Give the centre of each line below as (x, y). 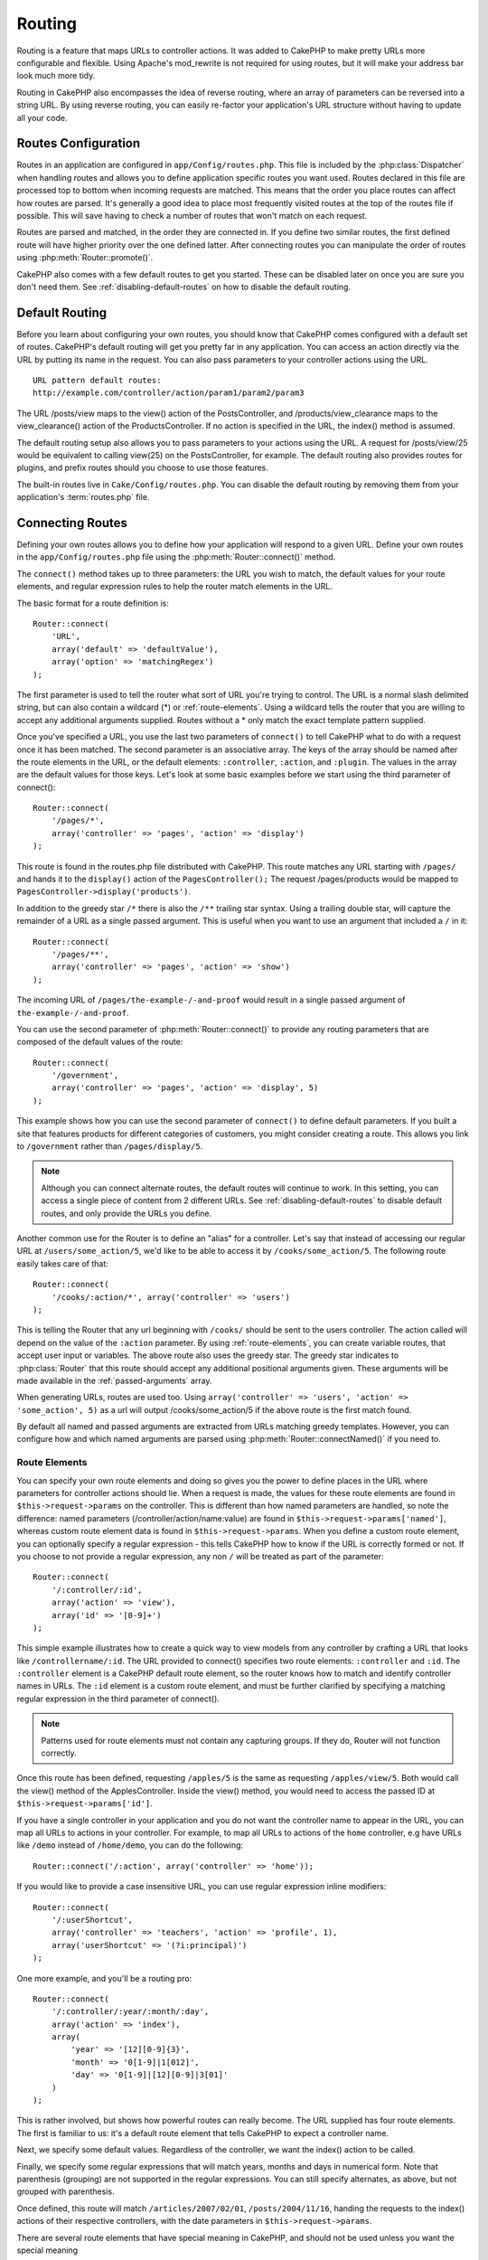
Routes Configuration (79, 143)
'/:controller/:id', (97, 1590)
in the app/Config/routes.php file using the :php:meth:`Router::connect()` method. (176, 557)
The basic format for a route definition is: (93, 603)
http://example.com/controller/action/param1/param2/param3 (169, 393)
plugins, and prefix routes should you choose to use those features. (142, 468)
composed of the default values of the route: (100, 1042)
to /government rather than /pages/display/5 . (110, 1146)
